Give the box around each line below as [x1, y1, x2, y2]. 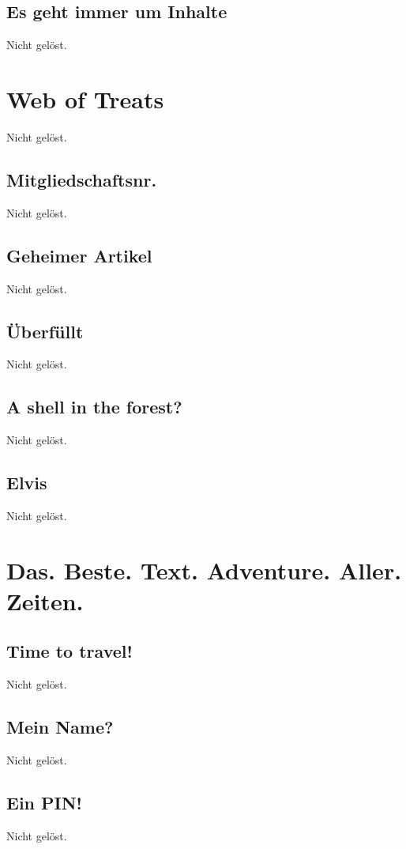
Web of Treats [6, 82, 164, 115]
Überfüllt [6, 319, 84, 343]
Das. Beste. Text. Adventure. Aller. [6, 553, 402, 586]
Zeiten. [6, 584, 84, 617]
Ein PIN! [6, 791, 82, 815]
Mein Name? [6, 715, 114, 739]
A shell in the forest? [6, 394, 182, 419]
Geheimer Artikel [6, 243, 152, 267]
